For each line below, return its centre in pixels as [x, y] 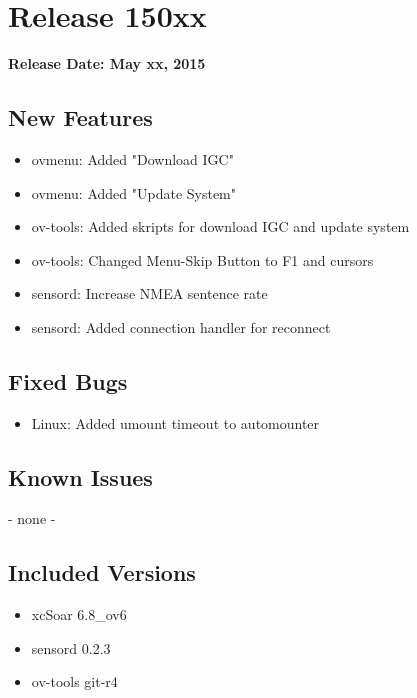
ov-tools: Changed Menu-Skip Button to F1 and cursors [202, 259]
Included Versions [102, 572]
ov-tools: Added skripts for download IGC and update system [220, 226]
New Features [80, 117]
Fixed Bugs [68, 380]
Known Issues [80, 476]
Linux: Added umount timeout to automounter [175, 422]
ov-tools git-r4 [74, 681]
